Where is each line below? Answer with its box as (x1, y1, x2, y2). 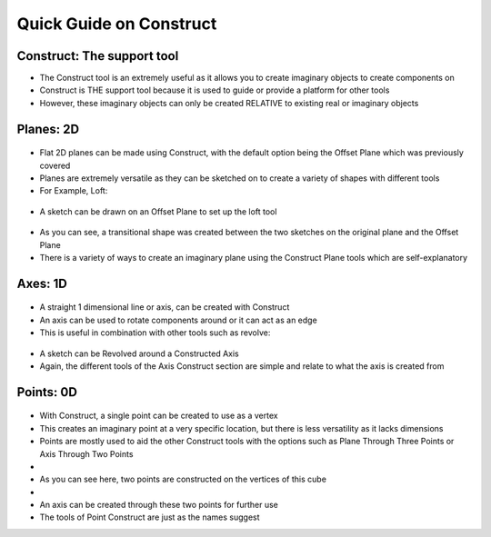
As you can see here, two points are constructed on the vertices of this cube (39, 473, 327, 485)
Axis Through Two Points (39, 448, 134, 459)
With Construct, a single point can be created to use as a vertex (39, 410, 278, 422)
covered (39, 160, 71, 171)
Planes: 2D (16, 121, 80, 136)
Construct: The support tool (16, 48, 179, 64)
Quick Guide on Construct (16, 14, 217, 34)
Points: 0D (16, 384, 77, 400)
